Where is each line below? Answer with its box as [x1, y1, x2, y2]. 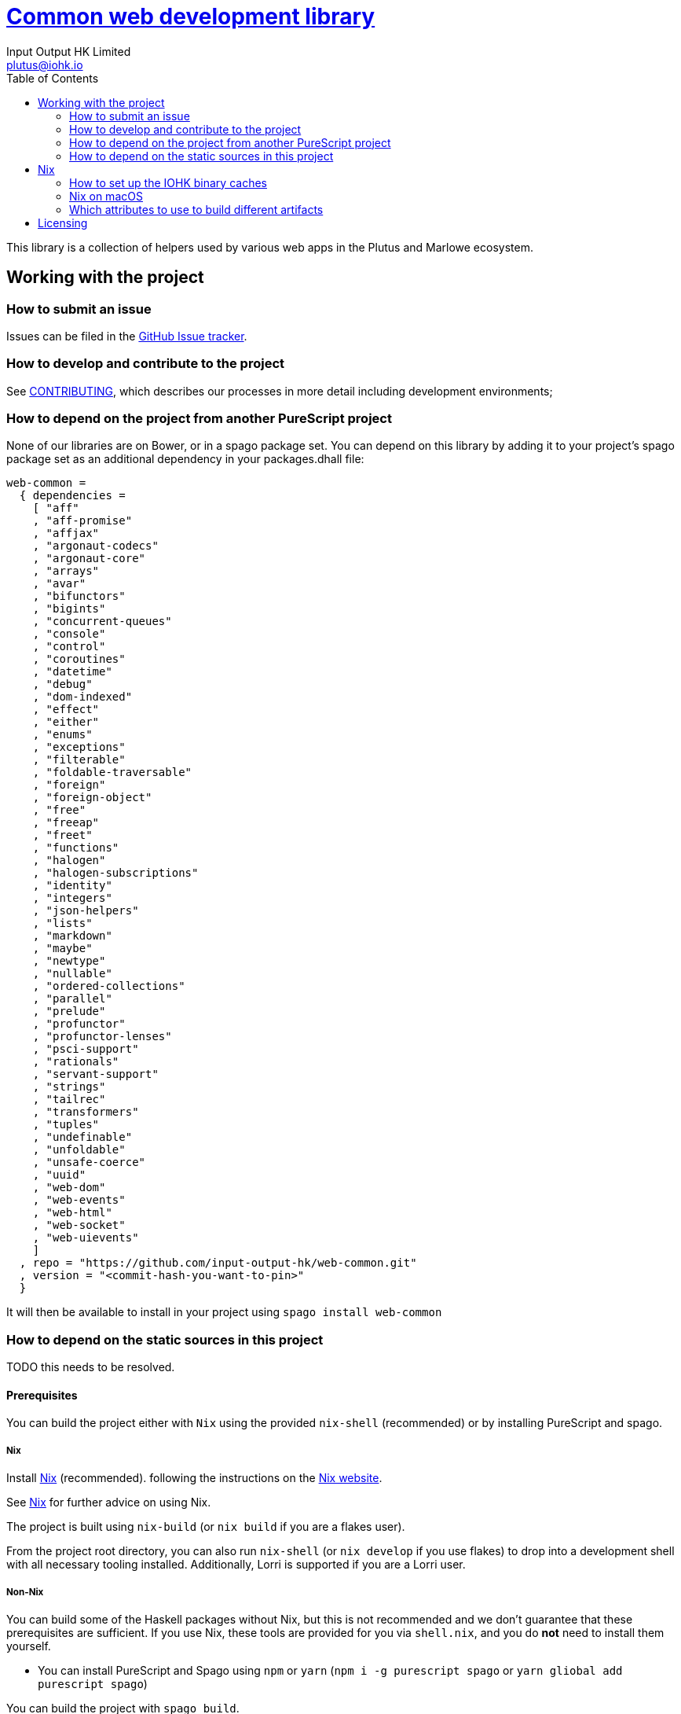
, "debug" [32, 678, 93, 691]
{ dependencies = [19, 489, 126, 502]
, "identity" [32, 879, 112, 892]
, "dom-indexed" [32, 690, 133, 704]
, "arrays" [32, 565, 100, 578]
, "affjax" [32, 527, 100, 540]
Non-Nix [6, 1586, 44, 1598]
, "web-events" [32, 1194, 126, 1207]
